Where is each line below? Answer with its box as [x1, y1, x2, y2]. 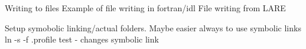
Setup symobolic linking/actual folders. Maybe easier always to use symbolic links [5, 21, 301, 34]
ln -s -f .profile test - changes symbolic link [5, 33, 159, 45]
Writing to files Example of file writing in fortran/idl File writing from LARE [5, 2, 286, 14]
